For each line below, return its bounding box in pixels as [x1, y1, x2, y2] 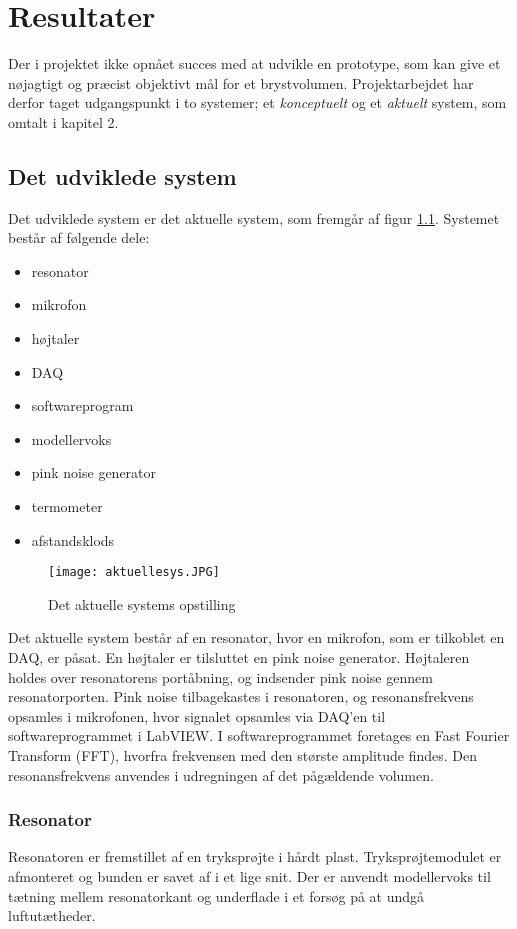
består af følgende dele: [8, 227, 150, 248]
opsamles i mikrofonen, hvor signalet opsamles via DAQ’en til [8, 705, 386, 726]
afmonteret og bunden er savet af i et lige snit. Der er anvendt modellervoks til [8, 866, 491, 887]
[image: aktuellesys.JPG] [48, 565, 220, 580]
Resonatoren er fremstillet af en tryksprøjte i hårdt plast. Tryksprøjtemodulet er [8, 846, 502, 867]
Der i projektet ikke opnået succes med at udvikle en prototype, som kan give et [8, 53, 501, 74]
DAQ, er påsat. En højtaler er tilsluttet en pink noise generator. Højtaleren [8, 647, 470, 668]
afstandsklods [31, 529, 115, 550]
